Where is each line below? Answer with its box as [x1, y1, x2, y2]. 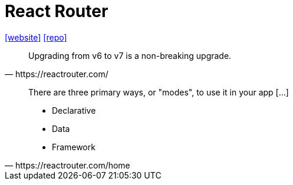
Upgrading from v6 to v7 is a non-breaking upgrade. [28, 50, 232, 61]
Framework [52, 141, 96, 152]
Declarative [52, 105, 96, 115]
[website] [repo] [5, 32, 67, 42]
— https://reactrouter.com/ [5, 68, 108, 79]
